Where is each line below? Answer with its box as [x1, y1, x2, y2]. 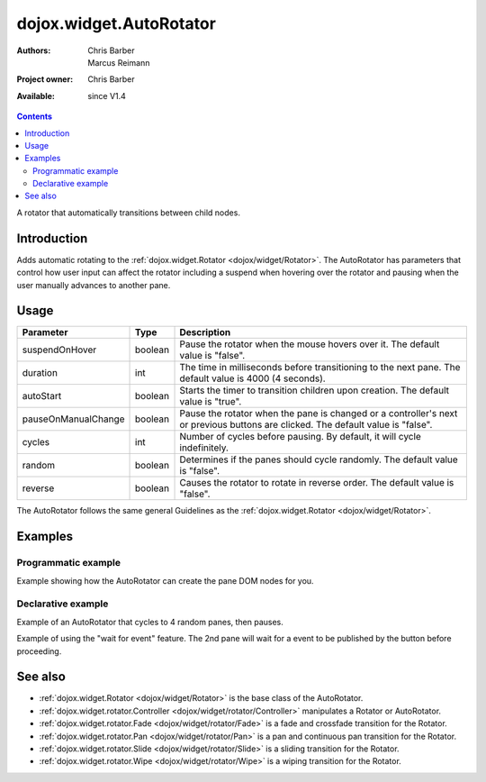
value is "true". [179, 396, 242, 408]
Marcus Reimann [87, 57, 150, 68]
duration [22, 367, 58, 379]
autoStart [22, 390, 62, 403]
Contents [16, 111, 53, 122]
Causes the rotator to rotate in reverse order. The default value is [179, 477, 454, 489]
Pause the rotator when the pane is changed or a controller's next [179, 407, 458, 420]
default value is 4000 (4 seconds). [179, 372, 326, 385]
